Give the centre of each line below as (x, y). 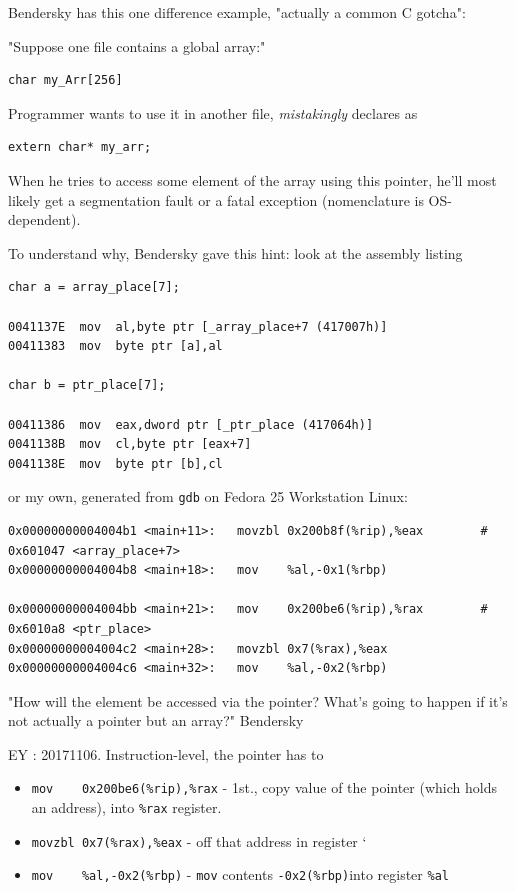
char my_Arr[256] (65, 80)
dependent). (44, 219)
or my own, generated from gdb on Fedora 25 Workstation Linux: (208, 496)
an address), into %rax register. (126, 807)
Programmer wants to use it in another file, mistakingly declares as (213, 112)
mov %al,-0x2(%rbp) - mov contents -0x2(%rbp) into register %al (240, 874)
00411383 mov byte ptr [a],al (115, 346)
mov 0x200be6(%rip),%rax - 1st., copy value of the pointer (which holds (264, 787)
